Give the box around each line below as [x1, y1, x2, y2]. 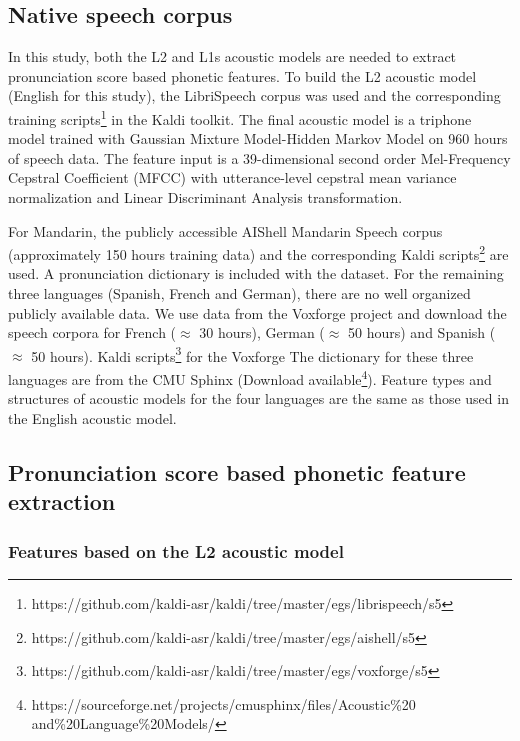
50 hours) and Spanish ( [348, 322, 496, 343]
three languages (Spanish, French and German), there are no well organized [8, 283, 471, 304]
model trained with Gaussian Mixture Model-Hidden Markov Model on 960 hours [8, 128, 508, 149]
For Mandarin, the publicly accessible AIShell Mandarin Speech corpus [8, 220, 443, 241]
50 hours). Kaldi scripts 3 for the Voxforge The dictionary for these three [31, 342, 474, 366]
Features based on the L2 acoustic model [8, 538, 344, 563]
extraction [8, 486, 116, 517]
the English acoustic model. [8, 407, 177, 428]
